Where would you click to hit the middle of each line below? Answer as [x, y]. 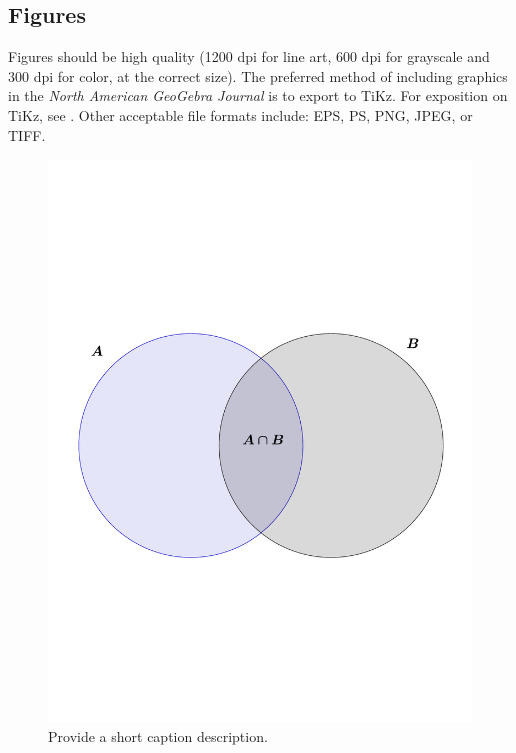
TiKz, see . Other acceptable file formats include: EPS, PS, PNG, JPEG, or [240, 114]
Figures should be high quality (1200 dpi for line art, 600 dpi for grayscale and [249, 56]
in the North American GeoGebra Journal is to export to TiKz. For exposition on [258, 95]
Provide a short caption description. [158, 736]
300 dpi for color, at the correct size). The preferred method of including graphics [258, 75]
